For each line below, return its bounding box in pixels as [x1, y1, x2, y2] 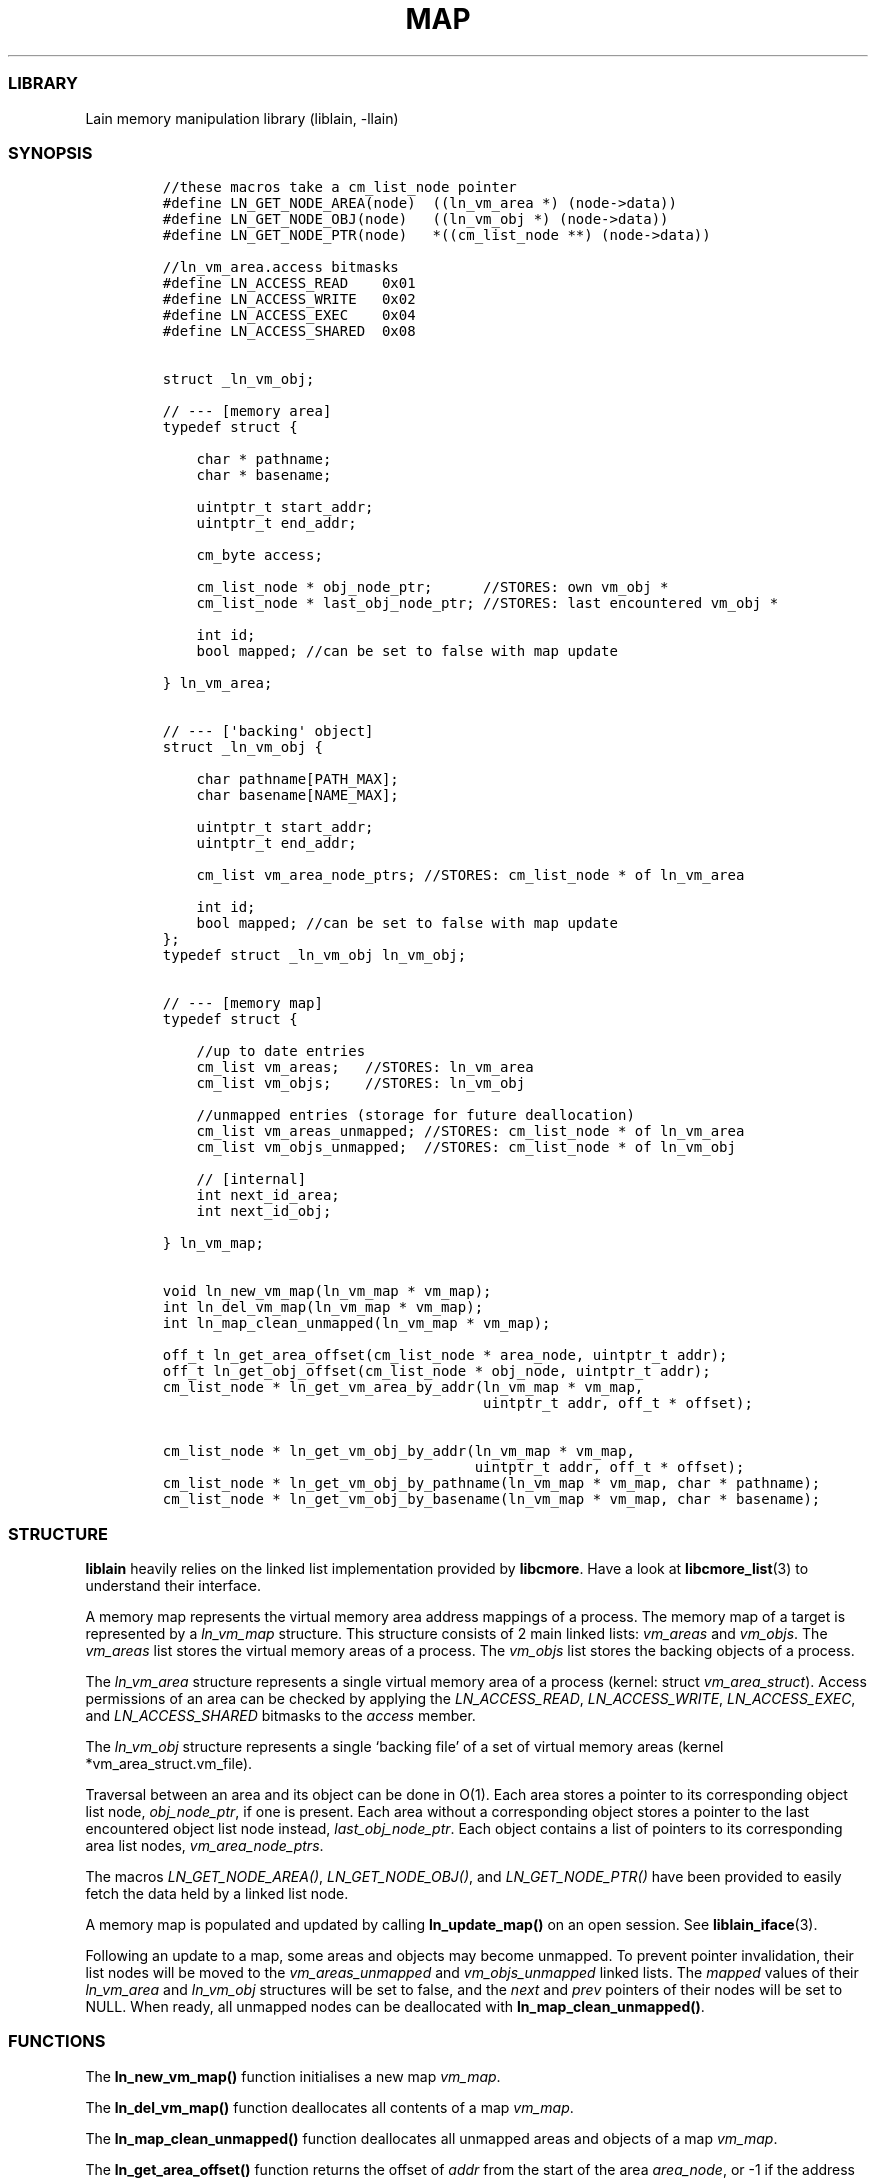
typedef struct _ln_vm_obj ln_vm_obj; [162, 947, 467, 964]
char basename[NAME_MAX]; [196, 787, 399, 804]
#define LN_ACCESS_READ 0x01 [162, 275, 416, 292]
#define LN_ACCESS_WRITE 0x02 [162, 291, 416, 308]
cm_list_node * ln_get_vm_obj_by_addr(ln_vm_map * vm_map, [162, 1443, 635, 1460]
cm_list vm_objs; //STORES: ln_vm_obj [196, 1075, 526, 1092]
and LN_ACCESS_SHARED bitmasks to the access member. [85, 1707, 476, 1724]
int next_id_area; [196, 1187, 340, 1204]
